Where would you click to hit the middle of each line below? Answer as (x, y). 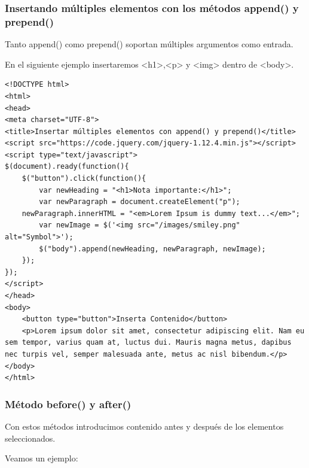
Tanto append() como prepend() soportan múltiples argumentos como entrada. (149, 44)
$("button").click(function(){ (84, 179)
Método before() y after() (68, 404)
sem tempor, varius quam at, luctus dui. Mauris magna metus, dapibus (148, 343)
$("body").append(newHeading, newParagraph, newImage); (152, 249)
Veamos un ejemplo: (42, 458)
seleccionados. (30, 438)
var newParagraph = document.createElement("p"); (140, 202)
